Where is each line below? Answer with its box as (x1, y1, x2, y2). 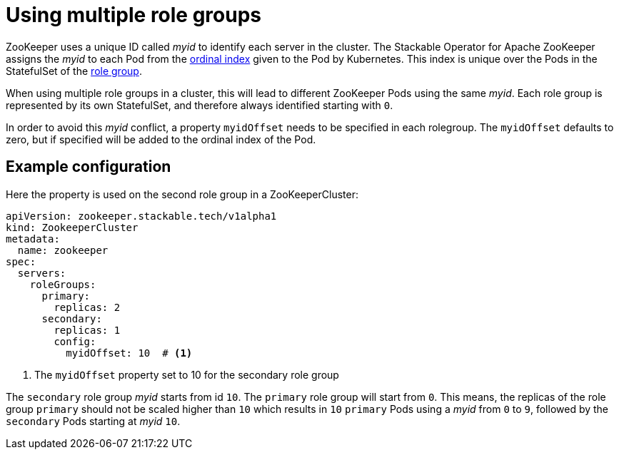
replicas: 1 (54, 324, 121, 336)
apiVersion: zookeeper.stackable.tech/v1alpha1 (6, 210, 277, 222)
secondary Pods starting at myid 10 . (6, 414, 181, 427)
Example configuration (6, 158, 171, 176)
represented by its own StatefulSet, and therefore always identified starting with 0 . (6, 98, 393, 111)
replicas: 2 (54, 301, 121, 313)
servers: (17, 267, 66, 279)
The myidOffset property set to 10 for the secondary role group (34, 368, 339, 381)
